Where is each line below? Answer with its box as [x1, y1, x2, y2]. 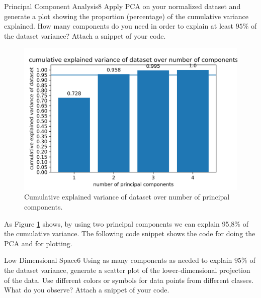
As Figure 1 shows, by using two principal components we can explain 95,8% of [4, 218, 248, 229]
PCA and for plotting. [4, 238, 72, 248]
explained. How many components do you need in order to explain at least [4, 21, 234, 31]
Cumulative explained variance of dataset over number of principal [24, 191, 230, 202]
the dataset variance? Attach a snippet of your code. [4, 30, 166, 41]
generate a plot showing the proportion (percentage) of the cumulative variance [4, 11, 248, 21]
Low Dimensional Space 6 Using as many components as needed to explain [4, 255, 232, 265]
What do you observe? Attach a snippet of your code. [4, 284, 169, 295]
